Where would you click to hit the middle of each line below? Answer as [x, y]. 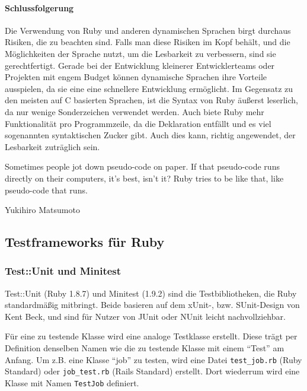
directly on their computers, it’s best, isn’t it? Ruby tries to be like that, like [144, 178]
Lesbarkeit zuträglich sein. [52, 146]
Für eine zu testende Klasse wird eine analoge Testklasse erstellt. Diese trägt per [151, 336]
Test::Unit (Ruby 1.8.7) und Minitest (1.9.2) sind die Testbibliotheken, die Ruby [151, 293]
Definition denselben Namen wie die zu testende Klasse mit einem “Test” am [145, 348]
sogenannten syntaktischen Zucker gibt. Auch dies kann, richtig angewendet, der [150, 135]
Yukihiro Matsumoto [42, 210]
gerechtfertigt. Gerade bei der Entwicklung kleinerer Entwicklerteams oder [140, 65]
